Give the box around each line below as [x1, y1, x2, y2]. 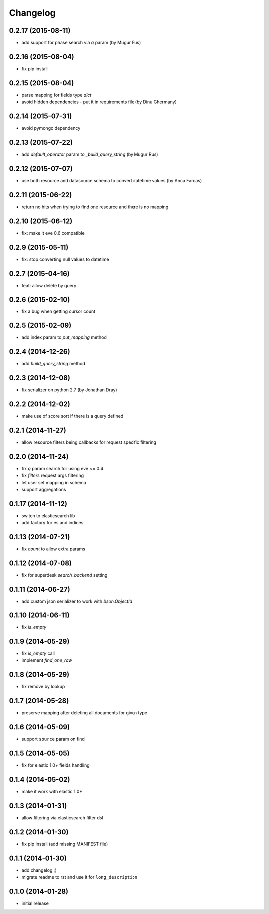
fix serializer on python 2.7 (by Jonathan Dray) [21, 387, 117, 393]
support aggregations [21, 487, 66, 493]
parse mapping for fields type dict [21, 92, 92, 98]
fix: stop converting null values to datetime [21, 256, 109, 262]
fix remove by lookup [21, 684, 65, 690]
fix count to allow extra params [21, 546, 86, 552]
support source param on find [21, 736, 85, 742]
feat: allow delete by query [21, 282, 77, 288]
